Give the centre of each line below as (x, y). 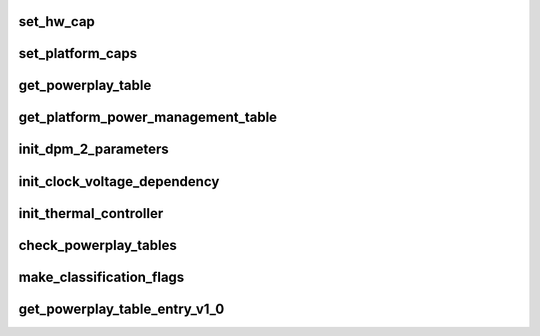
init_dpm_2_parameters (93, 149)
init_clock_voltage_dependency (119, 181)
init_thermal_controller (91, 213)
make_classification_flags (101, 276)
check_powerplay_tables (97, 245)
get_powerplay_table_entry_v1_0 (121, 308)
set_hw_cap (56, 21)
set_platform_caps (78, 53)
